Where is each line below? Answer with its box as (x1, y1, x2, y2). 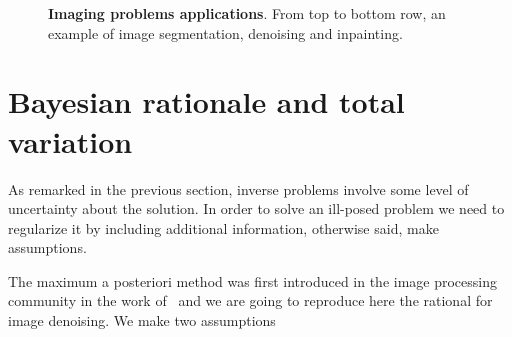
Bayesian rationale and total (8, 81, 405, 122)
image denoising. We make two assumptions (8, 310, 276, 331)
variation (8, 120, 133, 161)
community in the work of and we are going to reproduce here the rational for (8, 290, 493, 311)
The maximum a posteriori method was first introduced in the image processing (8, 270, 498, 291)
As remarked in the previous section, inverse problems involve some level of (8, 178, 469, 199)
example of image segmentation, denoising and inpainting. (48, 22, 403, 43)
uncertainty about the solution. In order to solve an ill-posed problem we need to (8, 198, 505, 219)
